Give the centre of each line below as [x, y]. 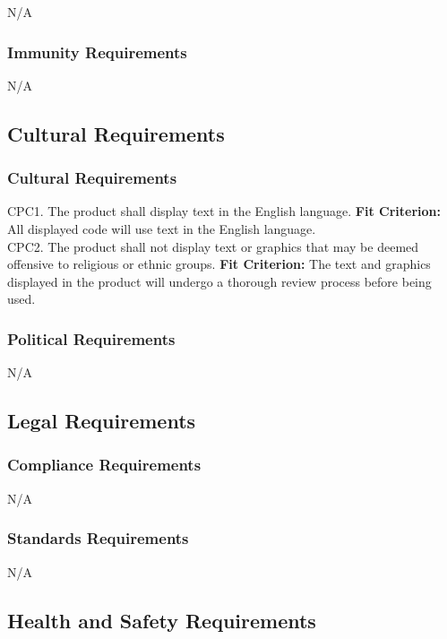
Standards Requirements [98, 538]
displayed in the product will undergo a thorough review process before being [219, 281]
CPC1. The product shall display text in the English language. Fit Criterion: [224, 211]
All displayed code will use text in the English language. [162, 229]
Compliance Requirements [104, 465]
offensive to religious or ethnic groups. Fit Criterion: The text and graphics [219, 264]
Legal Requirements [102, 421]
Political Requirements [91, 338]
